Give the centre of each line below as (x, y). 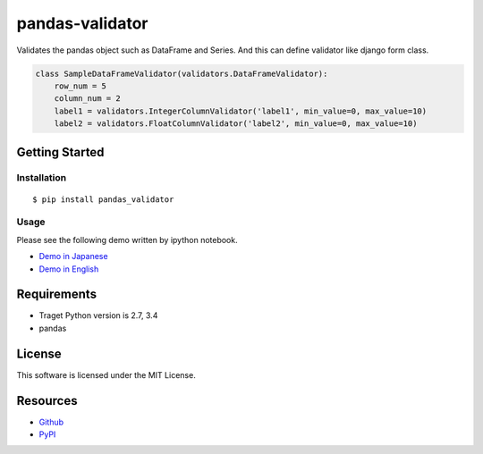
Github (51, 422)
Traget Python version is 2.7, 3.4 (98, 315)
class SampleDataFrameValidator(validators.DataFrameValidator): (182, 73)
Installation (42, 178)
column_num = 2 (87, 99)
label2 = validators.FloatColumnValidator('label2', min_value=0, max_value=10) (236, 124)
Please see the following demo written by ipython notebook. (127, 240)
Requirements (57, 294)
